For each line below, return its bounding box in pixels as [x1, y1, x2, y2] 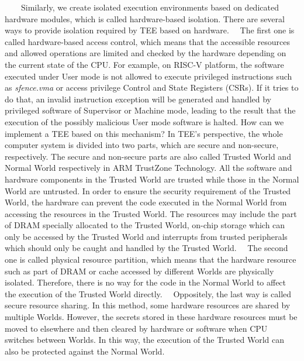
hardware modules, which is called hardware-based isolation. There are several [5, 12, 285, 25]
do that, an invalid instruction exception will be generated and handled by [5, 92, 271, 105]
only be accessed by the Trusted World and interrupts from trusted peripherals [5, 230, 288, 242]
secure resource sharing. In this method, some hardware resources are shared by [5, 299, 291, 311]
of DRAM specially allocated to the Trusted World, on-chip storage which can [5, 219, 285, 231]
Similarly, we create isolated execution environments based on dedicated [20, 1, 279, 13]
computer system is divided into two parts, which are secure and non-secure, [5, 139, 279, 151]
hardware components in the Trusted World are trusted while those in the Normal [5, 173, 299, 185]
